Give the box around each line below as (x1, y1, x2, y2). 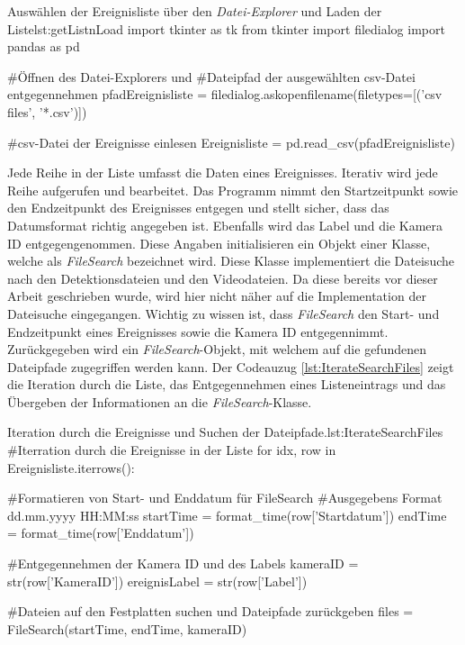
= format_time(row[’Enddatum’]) (7, 523, 194, 542)
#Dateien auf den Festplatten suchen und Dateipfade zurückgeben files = (7, 602, 414, 621)
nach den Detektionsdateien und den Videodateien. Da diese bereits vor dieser (7, 268, 438, 287)
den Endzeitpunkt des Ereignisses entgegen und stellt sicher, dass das (7, 198, 389, 217)
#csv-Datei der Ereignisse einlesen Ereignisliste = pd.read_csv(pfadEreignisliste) (7, 132, 455, 151)
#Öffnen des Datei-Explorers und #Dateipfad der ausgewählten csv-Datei (7, 67, 416, 86)
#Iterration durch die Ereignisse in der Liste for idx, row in (7, 441, 336, 459)
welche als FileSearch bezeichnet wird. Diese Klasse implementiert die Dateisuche (7, 251, 454, 270)
